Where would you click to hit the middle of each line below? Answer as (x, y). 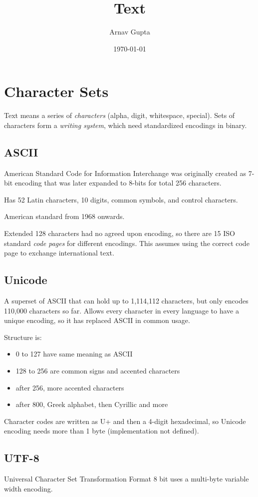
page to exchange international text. (59, 253)
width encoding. (28, 488)
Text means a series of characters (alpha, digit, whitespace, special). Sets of (120, 115)
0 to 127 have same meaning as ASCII (74, 354)
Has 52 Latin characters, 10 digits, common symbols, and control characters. (121, 199)
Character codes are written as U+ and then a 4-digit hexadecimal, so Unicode (125, 421)
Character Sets (56, 91)
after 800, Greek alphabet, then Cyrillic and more (92, 404)
